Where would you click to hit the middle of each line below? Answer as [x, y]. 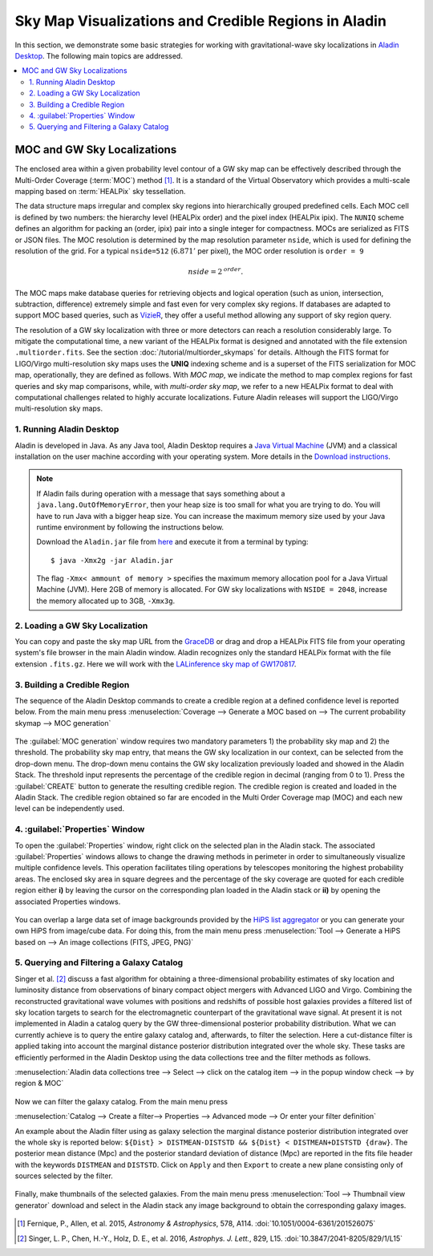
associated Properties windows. [68, 901]
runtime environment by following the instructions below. [130, 527]
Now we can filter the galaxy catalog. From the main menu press [121, 1101]
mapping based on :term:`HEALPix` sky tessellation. [100, 191]
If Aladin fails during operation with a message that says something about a [161, 493]
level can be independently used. [69, 808]
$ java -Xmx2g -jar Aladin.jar [112, 560]
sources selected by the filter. [64, 1176]
